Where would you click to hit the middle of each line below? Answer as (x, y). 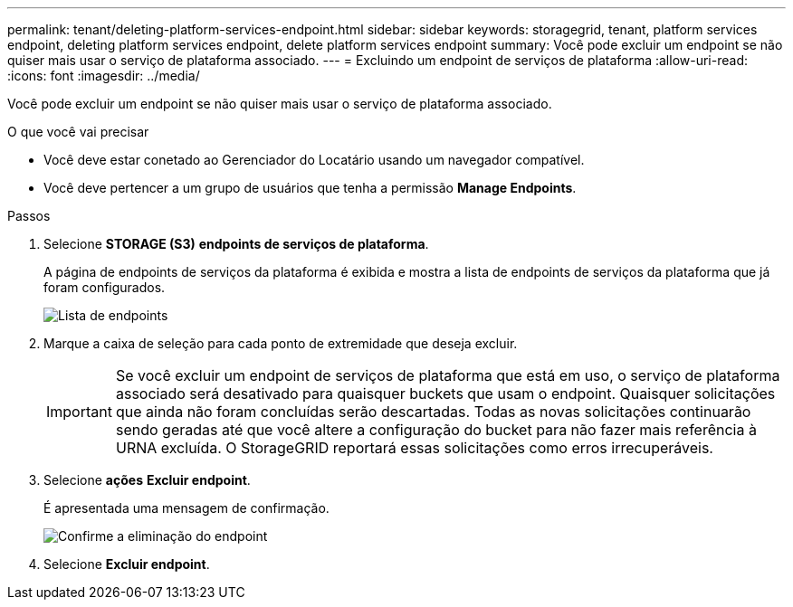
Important (79, 412)
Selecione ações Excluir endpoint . (147, 480)
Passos (29, 216)
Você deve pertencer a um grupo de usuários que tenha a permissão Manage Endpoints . (310, 188)
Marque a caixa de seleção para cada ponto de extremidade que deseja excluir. (281, 343)
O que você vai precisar (78, 132)
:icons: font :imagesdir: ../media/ (104, 76)
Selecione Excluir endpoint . (127, 564)
